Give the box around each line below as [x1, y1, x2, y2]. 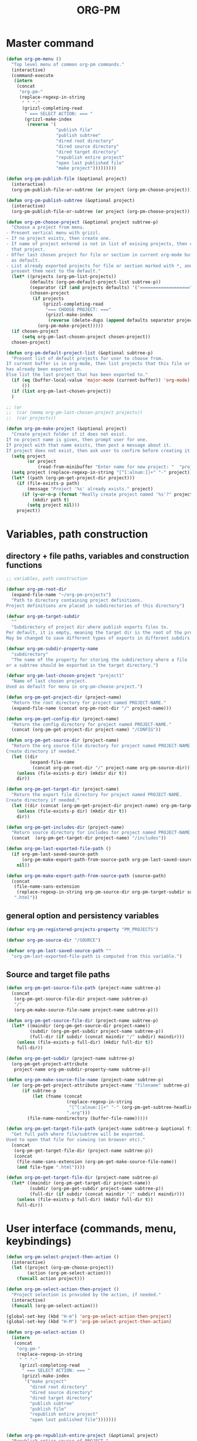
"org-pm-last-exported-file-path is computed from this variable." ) [11, 953, 182, 959]
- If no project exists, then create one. [6, 236, 111, 242]
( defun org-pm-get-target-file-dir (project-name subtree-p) [6, 1175, 159, 1181]
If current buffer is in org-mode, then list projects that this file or [6, 361, 191, 367]
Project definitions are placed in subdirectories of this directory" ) [6, 603, 185, 609]
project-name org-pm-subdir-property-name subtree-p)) [13, 1066, 151, 1072]
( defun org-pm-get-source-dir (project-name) [6, 737, 119, 744]
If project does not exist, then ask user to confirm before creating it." [6, 447, 195, 453]
